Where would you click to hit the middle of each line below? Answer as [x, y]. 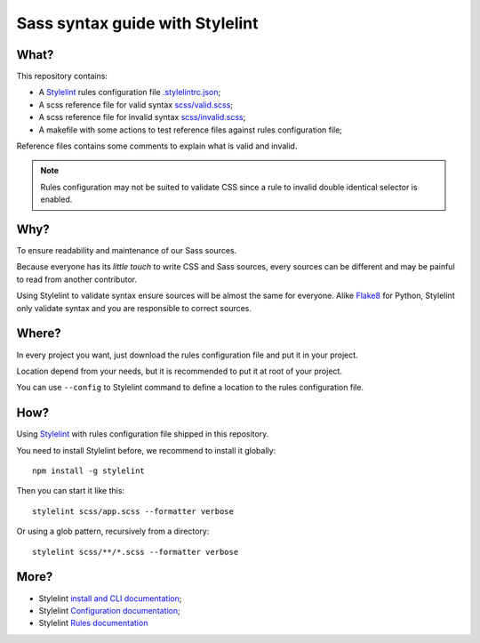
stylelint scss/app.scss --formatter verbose [133, 511]
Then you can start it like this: [70, 491]
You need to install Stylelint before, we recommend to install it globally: [146, 450]
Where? [39, 334]
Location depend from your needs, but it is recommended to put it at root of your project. [179, 371]
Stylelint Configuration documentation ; [110, 610]
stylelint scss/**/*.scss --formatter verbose [136, 552]
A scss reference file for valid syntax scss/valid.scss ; [136, 104]
